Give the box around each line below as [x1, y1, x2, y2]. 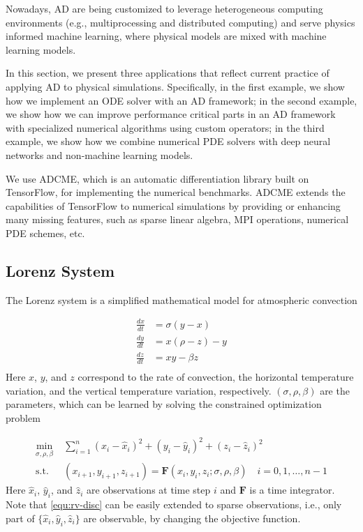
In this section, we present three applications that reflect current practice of [6, 66, 329, 80]
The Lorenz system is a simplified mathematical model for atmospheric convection [6, 292, 357, 307]
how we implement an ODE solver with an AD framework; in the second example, [6, 93, 357, 107]
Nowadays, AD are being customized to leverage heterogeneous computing [6, 1, 323, 15]
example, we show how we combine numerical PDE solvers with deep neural [6, 134, 331, 149]
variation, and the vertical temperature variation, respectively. [6, 383, 272, 397]
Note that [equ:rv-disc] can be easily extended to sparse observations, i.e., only [6, 497, 342, 512]
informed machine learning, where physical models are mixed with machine [6, 29, 327, 43]
